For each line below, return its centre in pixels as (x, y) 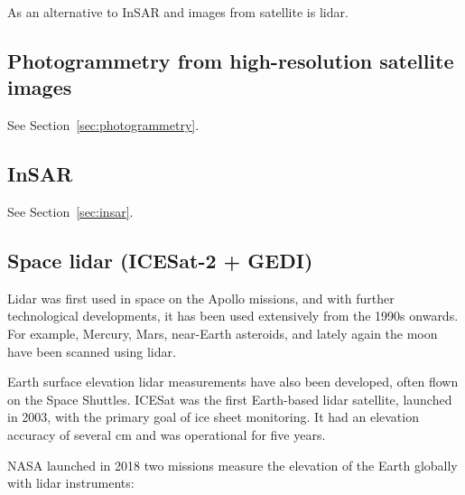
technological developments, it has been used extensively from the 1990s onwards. (233, 316)
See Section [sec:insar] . (70, 211)
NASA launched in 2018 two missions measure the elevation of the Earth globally (232, 465)
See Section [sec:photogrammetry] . (103, 125)
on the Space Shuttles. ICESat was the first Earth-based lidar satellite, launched (230, 399)
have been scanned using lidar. (92, 351)
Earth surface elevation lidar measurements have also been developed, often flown (233, 382)
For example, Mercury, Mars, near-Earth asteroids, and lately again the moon (223, 333)
